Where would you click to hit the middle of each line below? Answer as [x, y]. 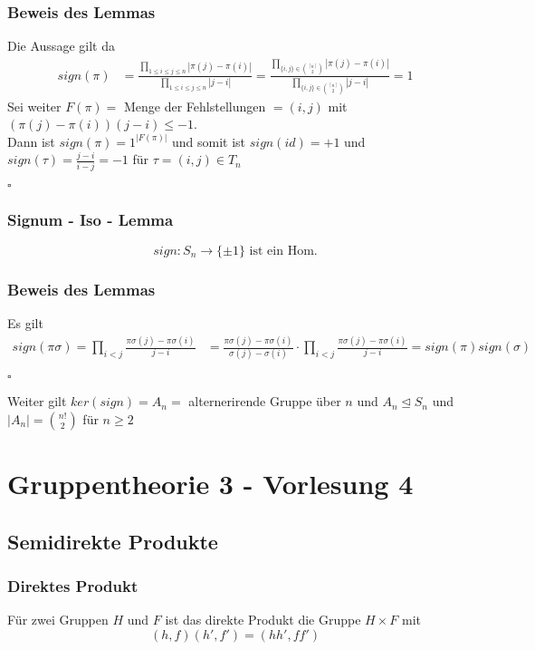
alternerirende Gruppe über [265, 401]
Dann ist [31, 141]
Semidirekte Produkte [113, 541]
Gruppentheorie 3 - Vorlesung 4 [210, 484]
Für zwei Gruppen [58, 620]
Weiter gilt [37, 401]
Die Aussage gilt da [61, 46]
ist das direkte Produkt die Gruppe [263, 620]
